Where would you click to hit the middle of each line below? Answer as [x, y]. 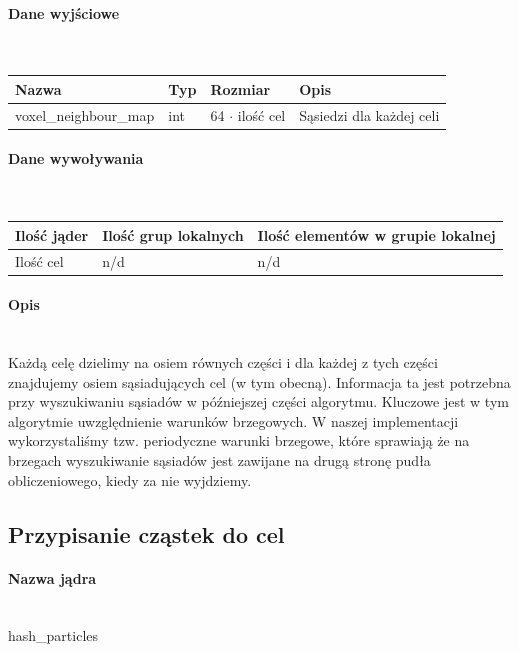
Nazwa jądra [52, 577]
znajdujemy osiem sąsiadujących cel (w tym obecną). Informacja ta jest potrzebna [259, 381]
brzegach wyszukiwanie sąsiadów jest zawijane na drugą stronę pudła [219, 460]
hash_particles [53, 635]
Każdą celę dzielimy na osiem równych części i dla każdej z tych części [223, 362]
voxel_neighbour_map [85, 114]
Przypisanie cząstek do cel [146, 533]
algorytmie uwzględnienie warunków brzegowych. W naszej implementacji [233, 420]
